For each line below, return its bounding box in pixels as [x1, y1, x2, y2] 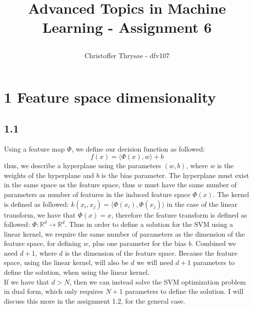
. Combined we [191, 238, 236, 248]
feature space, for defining [4, 238, 82, 248]
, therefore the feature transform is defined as [111, 209, 247, 220]
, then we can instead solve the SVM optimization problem [69, 276, 246, 287]
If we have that [4, 276, 49, 287]
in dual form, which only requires [4, 286, 104, 296]
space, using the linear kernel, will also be [4, 257, 129, 267]
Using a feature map [4, 143, 65, 154]
